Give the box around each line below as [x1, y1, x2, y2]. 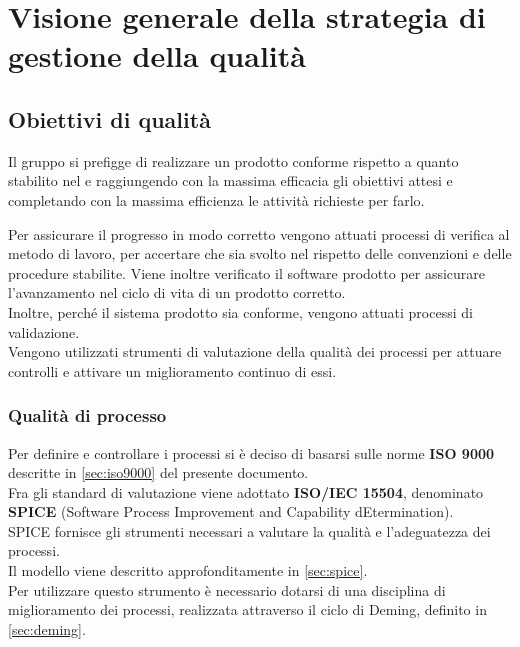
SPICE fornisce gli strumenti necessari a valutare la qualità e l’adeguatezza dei [8, 520, 491, 541]
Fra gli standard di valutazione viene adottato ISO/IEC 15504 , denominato [8, 481, 484, 502]
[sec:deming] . [8, 618, 86, 639]
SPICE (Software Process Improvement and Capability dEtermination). [8, 501, 454, 522]
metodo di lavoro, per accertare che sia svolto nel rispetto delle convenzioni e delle [8, 243, 512, 264]
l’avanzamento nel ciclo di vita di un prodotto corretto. [8, 282, 346, 303]
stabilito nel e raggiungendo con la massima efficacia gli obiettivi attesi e [8, 170, 453, 191]
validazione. [8, 321, 80, 342]
